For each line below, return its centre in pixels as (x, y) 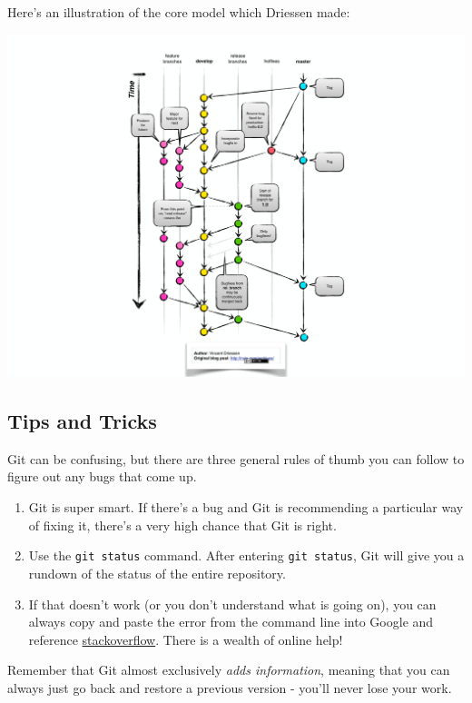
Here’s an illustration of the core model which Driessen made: (179, 12)
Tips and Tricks (82, 421)
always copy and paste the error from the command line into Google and (231, 622)
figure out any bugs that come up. (102, 476)
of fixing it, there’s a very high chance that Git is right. (182, 525)
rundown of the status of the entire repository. (157, 573)
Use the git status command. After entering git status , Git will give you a (246, 555)
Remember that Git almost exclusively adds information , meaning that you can (229, 670)
